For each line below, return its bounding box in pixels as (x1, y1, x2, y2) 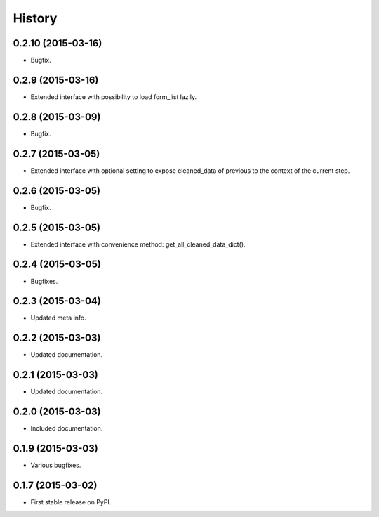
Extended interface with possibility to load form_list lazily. (30, 92, 197, 101)
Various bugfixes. (30, 461, 81, 470)
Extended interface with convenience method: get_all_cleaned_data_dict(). (30, 240, 246, 249)
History (13, 11, 58, 26)
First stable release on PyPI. (30, 497, 112, 506)
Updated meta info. (30, 313, 87, 322)
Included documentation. (30, 424, 103, 433)
